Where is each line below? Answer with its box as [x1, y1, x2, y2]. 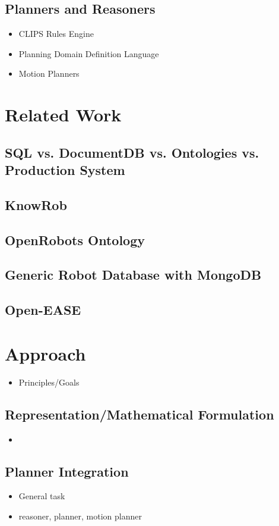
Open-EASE [5, 300, 81, 319]
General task [18, 490, 65, 502]
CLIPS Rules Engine [18, 27, 94, 40]
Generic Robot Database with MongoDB [5, 265, 262, 284]
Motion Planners [18, 67, 80, 80]
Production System [5, 161, 125, 179]
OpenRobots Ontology [5, 230, 145, 249]
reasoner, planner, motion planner [18, 509, 142, 522]
